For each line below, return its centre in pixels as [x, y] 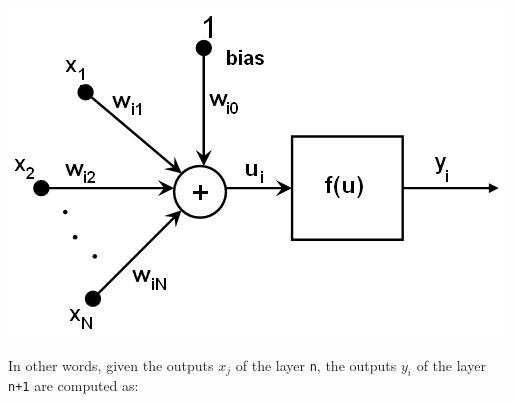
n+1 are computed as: [73, 385]
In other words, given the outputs [111, 364]
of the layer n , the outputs [316, 364]
